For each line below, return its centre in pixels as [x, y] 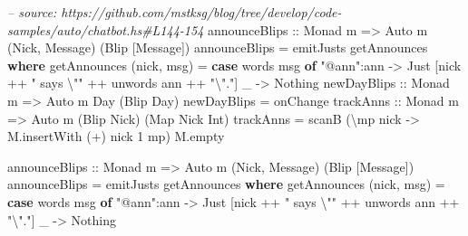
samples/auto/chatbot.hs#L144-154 [106, 29]
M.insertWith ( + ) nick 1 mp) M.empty [116, 136]
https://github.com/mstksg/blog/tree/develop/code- [201, 12]
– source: [32, 12]
